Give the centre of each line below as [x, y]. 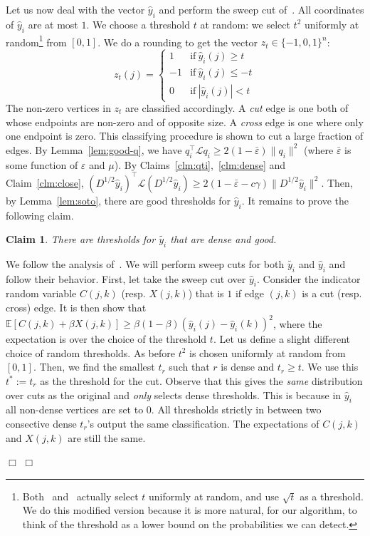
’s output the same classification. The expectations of [203, 423]
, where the [297, 323]
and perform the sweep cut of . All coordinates [261, 9]
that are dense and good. [223, 239]
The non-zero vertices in [58, 108]
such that [189, 367]
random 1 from [36, 41]
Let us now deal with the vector [75, 9]
